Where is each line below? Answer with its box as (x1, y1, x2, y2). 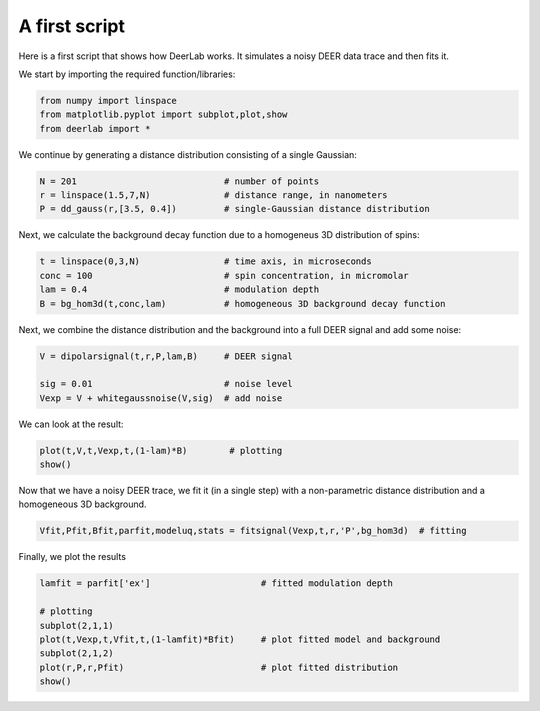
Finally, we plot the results (18, 551, 127, 563)
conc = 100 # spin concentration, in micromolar (39, 270, 409, 281)
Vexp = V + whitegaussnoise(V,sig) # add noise (39, 392, 283, 404)
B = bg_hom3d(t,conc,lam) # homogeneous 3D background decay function (39, 298, 446, 309)
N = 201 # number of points (39, 175, 320, 187)
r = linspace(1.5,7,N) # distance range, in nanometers (39, 190, 388, 201)
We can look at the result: (18, 418, 124, 430)
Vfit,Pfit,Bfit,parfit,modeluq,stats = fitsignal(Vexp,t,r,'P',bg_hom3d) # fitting (39, 525, 467, 537)
